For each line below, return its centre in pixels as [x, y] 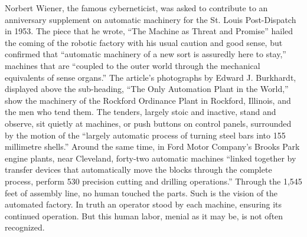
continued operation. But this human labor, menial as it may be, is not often [144, 215]
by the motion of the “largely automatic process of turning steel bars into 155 [145, 135]
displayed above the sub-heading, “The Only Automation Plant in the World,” [147, 89]
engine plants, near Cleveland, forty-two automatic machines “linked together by [151, 158]
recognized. [25, 227]
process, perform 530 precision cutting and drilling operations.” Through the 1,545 [153, 181]
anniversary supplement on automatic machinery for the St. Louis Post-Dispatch [151, 19]
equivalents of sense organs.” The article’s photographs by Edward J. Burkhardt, [151, 77]
